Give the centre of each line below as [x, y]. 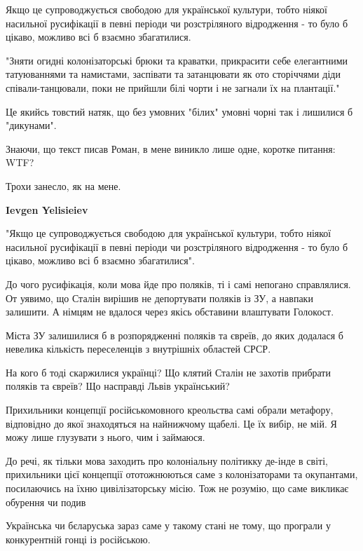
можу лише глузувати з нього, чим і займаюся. [105, 437]
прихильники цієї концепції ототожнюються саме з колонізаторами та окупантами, [182, 474]
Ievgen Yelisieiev [47, 209]
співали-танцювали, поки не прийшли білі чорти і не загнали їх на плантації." [173, 87]
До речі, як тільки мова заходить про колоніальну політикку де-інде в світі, [167, 460]
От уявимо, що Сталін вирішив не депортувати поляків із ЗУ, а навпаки [159, 298]
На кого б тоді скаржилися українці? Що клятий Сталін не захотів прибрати [168, 372]
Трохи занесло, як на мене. [63, 185]
